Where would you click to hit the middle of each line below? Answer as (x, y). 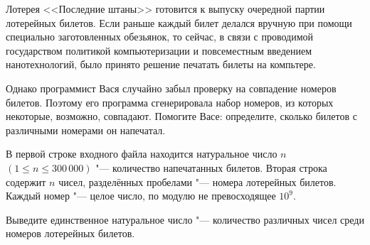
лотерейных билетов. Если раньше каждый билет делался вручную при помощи (179, 22)
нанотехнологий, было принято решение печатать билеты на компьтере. (161, 64)
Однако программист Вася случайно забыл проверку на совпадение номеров (171, 88)
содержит (26, 181)
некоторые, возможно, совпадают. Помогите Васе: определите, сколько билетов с (181, 116)
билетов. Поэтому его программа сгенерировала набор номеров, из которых (170, 102)
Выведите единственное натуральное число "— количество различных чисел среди (185, 219)
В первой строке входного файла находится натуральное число (142, 154)
